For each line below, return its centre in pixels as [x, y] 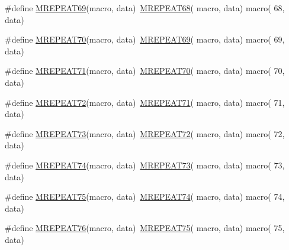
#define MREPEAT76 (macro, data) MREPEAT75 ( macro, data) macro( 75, [145, 228]
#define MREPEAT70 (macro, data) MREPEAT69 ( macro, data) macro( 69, [145, 39]
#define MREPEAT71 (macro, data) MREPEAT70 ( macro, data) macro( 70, [145, 71]
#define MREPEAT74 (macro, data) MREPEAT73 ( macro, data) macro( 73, [145, 165]
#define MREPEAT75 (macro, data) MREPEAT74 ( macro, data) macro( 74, [145, 197]
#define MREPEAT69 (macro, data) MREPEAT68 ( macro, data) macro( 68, [145, 8]
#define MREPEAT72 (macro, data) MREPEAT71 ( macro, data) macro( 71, [145, 102]
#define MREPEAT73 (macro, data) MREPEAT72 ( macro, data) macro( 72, [145, 133]
